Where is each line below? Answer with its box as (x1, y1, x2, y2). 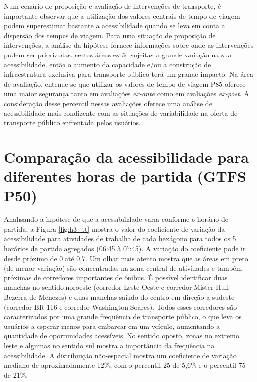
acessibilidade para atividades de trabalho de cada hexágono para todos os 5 (4, 233, 236, 244)
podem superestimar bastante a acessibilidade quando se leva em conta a (4, 20, 225, 31)
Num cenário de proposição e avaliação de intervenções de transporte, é (4, 1, 221, 11)
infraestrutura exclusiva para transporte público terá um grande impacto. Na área (4, 69, 253, 79)
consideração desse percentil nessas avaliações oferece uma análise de (4, 98, 212, 108)
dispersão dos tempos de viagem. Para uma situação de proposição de (4, 30, 216, 40)
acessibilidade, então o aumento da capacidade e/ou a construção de (4, 59, 211, 69)
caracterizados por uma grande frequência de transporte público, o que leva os (4, 311, 242, 322)
